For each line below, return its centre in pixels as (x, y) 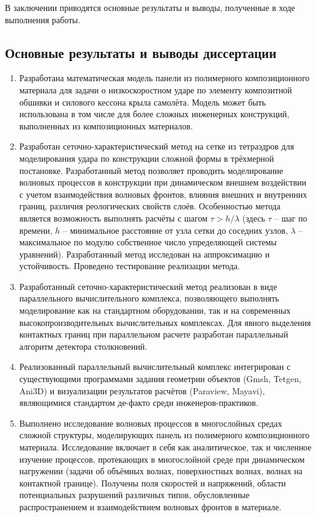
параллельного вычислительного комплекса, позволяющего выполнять (149, 298)
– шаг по (291, 218)
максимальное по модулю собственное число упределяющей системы (148, 242)
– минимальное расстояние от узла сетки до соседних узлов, (175, 230)
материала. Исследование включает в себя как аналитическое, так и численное (165, 447)
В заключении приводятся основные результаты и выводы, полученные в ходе (150, 7)
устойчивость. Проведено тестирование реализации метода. (130, 266)
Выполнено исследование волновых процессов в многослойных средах (151, 423)
